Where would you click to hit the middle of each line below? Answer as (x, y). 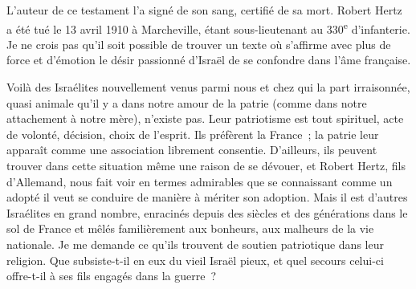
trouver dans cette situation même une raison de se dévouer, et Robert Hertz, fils (206, 165)
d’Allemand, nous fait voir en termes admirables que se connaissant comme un (200, 181)
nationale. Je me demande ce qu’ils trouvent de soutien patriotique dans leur (195, 244)
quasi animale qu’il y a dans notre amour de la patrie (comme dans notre (187, 102)
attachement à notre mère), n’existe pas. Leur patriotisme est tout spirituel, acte (205, 118)
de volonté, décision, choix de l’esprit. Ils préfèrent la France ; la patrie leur (193, 134)
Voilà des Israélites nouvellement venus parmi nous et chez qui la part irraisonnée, (208, 87)
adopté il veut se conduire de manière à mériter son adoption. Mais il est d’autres (207, 197)
